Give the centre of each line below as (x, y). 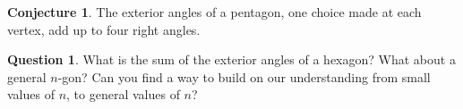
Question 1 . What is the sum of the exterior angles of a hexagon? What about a (231, 59)
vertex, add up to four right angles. (104, 29)
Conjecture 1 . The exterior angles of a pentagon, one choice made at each (214, 12)
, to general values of (123, 94)
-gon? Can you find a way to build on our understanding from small (244, 76)
